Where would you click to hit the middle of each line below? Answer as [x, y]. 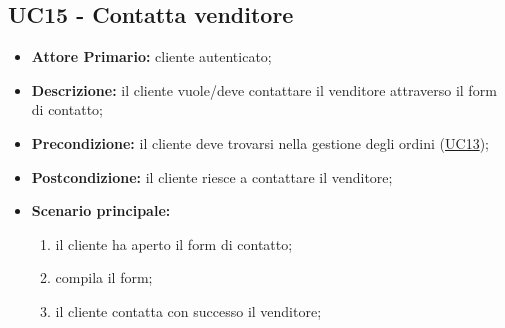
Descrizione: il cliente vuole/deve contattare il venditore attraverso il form [264, 89]
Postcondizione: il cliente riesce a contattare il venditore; [212, 176]
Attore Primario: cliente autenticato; [151, 56]
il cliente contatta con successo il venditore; [188, 310]
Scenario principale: [101, 210]
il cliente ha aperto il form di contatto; [174, 243]
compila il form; [104, 277]
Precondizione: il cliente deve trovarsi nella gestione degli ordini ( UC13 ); [260, 142]
